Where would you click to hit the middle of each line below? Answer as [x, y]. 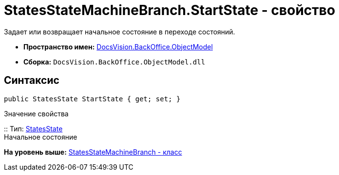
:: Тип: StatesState [33, 128]
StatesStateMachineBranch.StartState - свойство [170, 10]
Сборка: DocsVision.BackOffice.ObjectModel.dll [114, 62]
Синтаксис [32, 80]
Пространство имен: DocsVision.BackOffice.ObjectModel [118, 47]
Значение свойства [36, 113]
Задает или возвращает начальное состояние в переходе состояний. [120, 32]
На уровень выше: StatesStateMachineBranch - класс [93, 152]
